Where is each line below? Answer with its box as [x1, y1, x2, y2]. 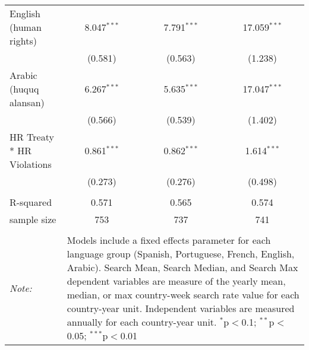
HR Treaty [10, 130, 54, 144]
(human [10, 20, 42, 34]
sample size [10, 212, 56, 226]
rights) [10, 34, 37, 47]
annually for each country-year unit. [67, 315, 217, 329]
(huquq [10, 82, 39, 96]
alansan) [10, 96, 45, 109]
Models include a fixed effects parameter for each [67, 233, 271, 247]
